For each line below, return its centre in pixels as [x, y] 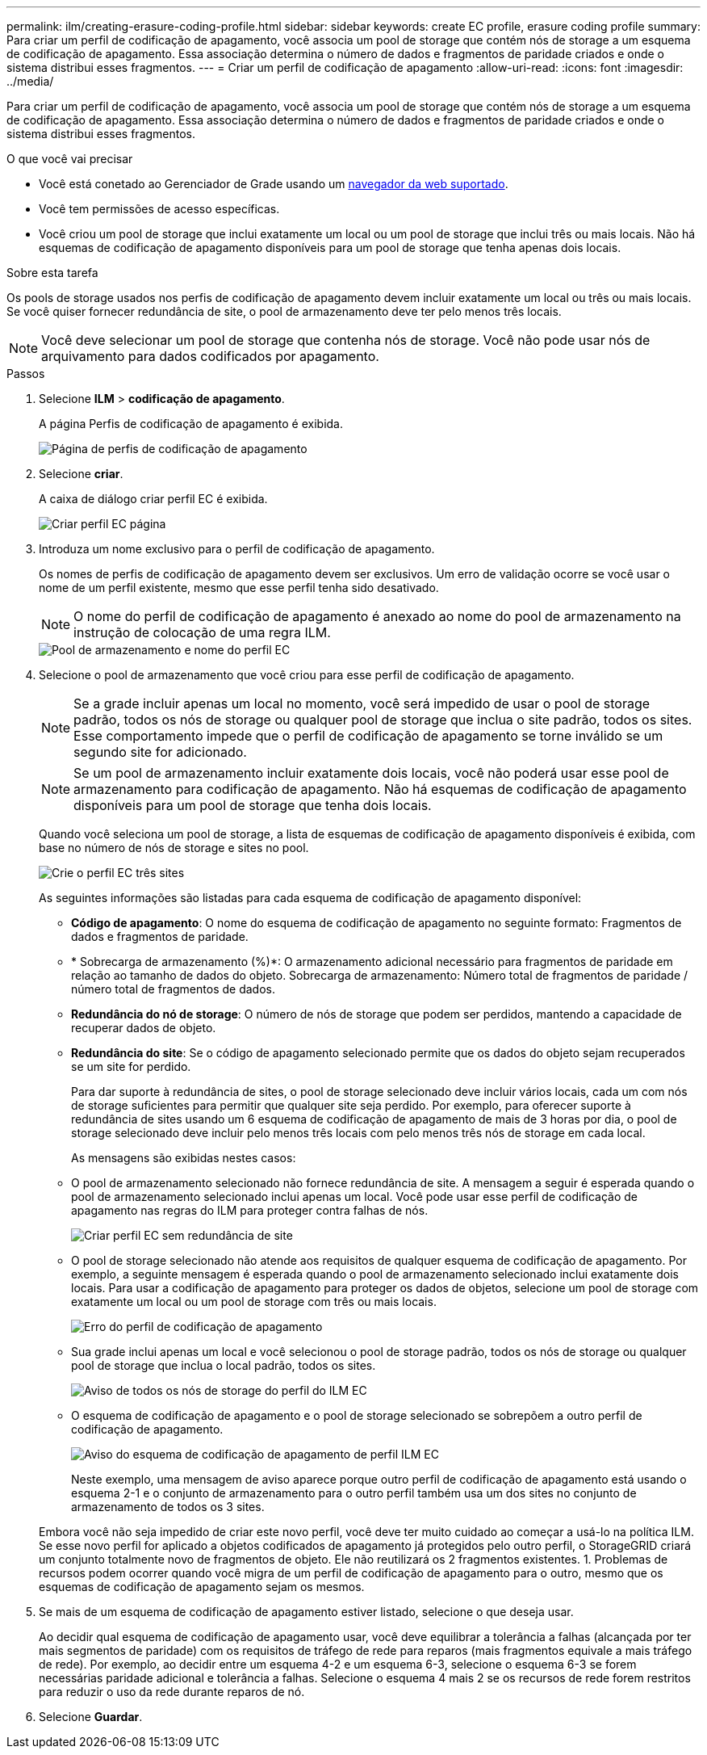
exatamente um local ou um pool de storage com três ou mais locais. [254, 1302]
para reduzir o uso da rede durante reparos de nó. [172, 1692]
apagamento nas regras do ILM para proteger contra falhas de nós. [250, 1210]
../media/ [30, 81]
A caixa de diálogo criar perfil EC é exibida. [153, 499]
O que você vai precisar [70, 159]
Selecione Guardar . [91, 1717]
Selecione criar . [81, 474]
